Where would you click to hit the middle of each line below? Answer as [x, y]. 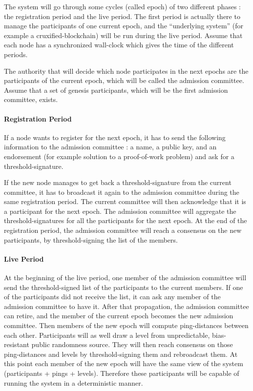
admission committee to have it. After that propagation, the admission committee [126, 306]
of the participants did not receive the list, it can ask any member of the [112, 297]
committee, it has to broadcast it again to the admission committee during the [122, 192]
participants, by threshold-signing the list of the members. [91, 239]
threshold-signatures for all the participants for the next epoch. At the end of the [126, 220]
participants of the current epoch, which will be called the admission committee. [124, 80]
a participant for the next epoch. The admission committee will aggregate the [120, 211]
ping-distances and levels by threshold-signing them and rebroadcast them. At [121, 354]
